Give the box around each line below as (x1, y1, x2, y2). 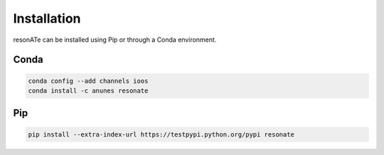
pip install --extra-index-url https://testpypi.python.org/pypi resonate (28, 130, 295, 138)
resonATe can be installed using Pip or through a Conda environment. (13, 35, 217, 44)
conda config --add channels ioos (28, 76, 149, 85)
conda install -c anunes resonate (28, 86, 149, 95)
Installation (13, 11, 81, 26)
